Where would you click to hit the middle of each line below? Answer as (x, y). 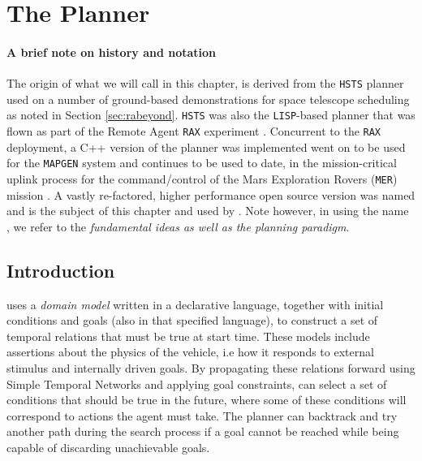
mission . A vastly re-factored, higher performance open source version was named (211, 194)
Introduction (61, 270)
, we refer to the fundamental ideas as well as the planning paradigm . (178, 226)
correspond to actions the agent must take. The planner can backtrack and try (202, 415)
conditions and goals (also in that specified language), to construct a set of (192, 320)
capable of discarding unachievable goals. (108, 447)
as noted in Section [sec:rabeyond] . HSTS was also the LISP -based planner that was (211, 115)
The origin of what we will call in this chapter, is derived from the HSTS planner (205, 83)
